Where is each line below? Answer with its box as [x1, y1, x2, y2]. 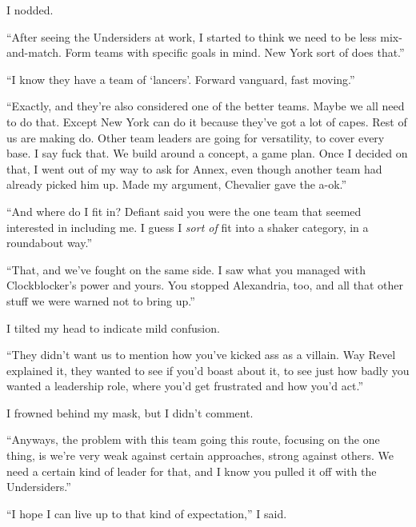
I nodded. [6, 2, 54, 18]
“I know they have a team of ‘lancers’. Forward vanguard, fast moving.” [6, 70, 355, 87]
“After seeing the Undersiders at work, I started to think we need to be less [6, 28, 377, 45]
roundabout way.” [6, 234, 93, 251]
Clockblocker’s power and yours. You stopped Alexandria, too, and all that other [6, 277, 403, 293]
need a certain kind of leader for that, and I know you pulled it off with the [6, 462, 377, 479]
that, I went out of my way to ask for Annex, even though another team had [6, 160, 382, 177]
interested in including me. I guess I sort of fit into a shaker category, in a [6, 218, 369, 235]
